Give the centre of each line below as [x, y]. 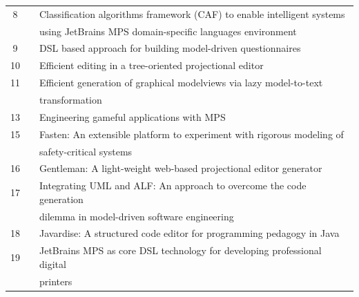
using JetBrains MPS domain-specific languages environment [168, 31]
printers [56, 281]
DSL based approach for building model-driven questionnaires [170, 48]
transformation [71, 99]
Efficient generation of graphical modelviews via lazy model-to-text [181, 83]
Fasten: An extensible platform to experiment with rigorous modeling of [192, 134]
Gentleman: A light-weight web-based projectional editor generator [181, 168]
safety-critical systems [86, 151]
